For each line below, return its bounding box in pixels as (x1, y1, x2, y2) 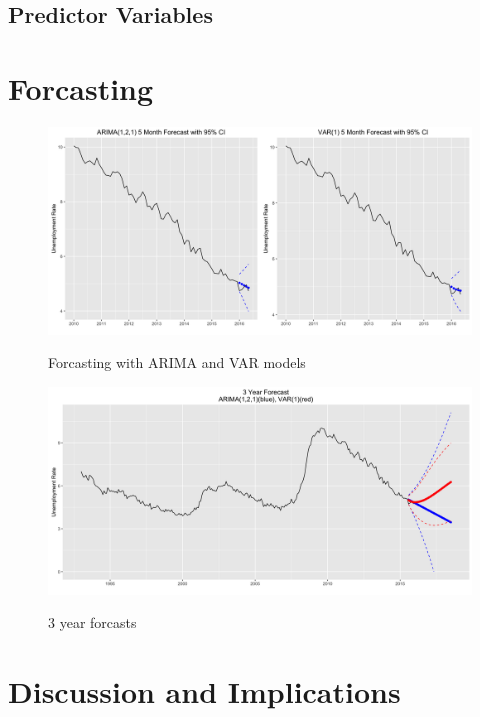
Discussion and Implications (8, 671, 401, 712)
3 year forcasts (48, 612, 137, 633)
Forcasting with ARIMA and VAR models (48, 352, 306, 373)
